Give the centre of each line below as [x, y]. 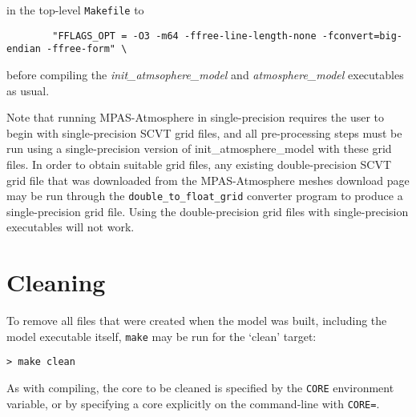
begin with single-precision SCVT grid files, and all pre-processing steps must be [204, 132]
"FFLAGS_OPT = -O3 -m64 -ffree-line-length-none [184, 36]
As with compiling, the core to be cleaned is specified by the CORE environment [200, 387]
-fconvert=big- [362, 36]
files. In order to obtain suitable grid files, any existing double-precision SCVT [199, 164]
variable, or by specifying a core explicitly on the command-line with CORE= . [193, 403]
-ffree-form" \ [87, 49]
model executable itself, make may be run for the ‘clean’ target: [162, 336]
